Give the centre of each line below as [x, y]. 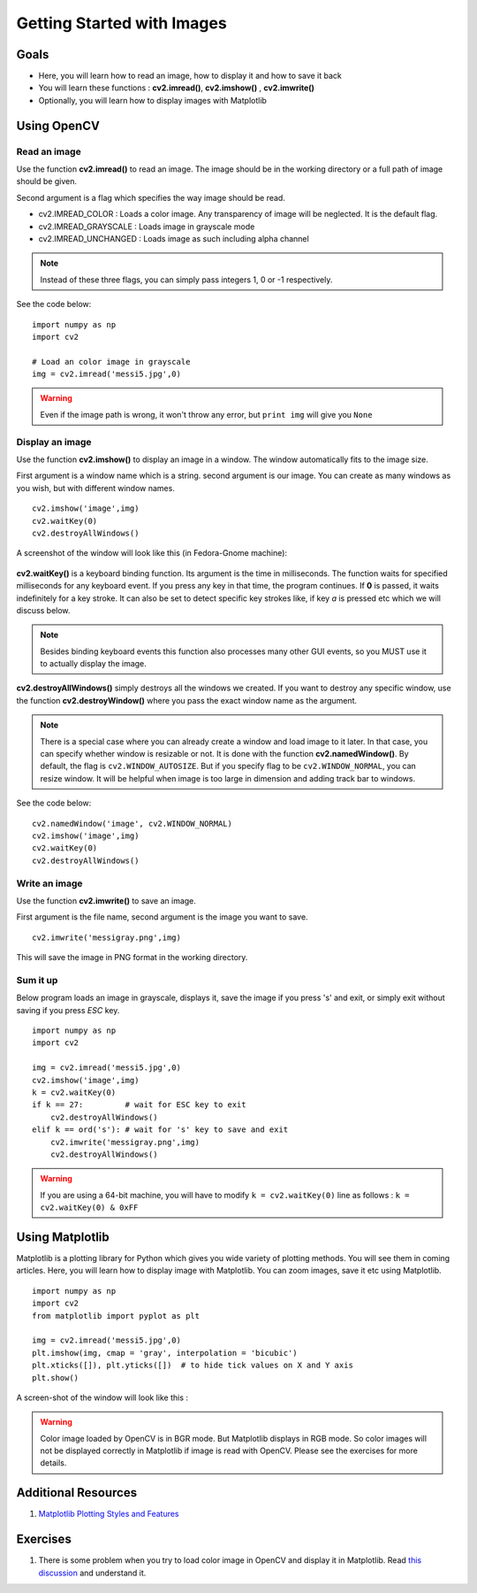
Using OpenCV [58, 125]
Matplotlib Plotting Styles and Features [109, 1514]
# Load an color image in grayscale [111, 362]
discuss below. [43, 610]
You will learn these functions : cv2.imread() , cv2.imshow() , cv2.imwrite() [177, 88]
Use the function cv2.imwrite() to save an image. [106, 900]
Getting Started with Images [121, 23]
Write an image [49, 883]
